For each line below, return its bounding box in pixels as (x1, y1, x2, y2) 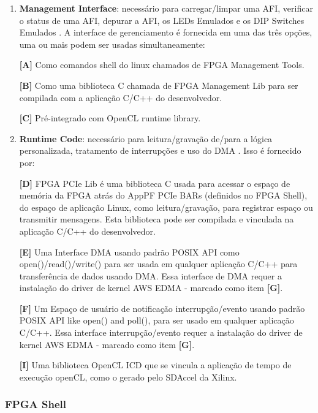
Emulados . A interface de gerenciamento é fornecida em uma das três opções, (19, 26, 312, 39)
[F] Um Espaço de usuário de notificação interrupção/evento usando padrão (19, 301, 305, 314)
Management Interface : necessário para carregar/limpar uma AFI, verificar (19, 2, 313, 14)
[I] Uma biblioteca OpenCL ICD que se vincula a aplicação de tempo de (19, 358, 292, 371)
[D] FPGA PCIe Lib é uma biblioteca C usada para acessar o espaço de (19, 176, 290, 189)
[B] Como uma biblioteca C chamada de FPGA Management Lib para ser (19, 78, 298, 91)
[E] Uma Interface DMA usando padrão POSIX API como (19, 245, 240, 258)
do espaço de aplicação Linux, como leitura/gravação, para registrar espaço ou (19, 200, 313, 213)
